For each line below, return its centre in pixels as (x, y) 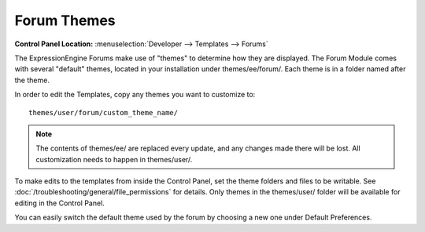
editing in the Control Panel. (60, 203)
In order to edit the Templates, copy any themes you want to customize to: (135, 95)
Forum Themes (65, 20)
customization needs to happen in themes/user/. (114, 159)
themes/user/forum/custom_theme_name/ (103, 112)
